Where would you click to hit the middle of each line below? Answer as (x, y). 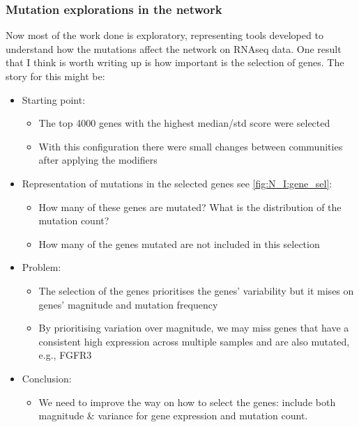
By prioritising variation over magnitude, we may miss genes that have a (194, 328)
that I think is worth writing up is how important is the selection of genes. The (175, 62)
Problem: (41, 267)
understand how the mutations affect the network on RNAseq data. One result (174, 48)
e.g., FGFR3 (65, 355)
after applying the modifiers (98, 160)
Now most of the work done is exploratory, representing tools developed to (165, 35)
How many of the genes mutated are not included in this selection (179, 243)
